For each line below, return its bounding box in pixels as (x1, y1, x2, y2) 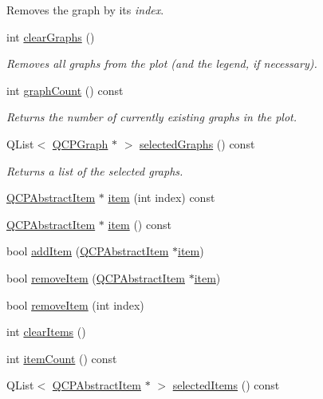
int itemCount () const (6, 350, 117, 366)
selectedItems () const (172, 377, 280, 393)
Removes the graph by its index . (6, 2, 164, 18)
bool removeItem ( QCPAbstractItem (6, 269, 185, 286)
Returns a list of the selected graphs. (6, 162, 183, 179)
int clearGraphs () (6, 28, 95, 45)
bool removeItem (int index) (6, 296, 144, 313)
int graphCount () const (6, 81, 124, 98)
